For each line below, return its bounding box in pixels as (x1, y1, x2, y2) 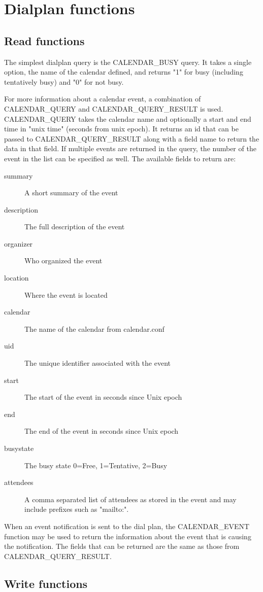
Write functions (4, 575, 88, 591)
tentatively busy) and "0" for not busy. (4, 76, 124, 87)
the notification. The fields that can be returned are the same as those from (4, 541, 240, 551)
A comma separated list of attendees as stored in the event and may (24, 494, 237, 504)
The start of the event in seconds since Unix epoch (24, 392, 182, 402)
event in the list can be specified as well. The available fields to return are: (4, 153, 236, 163)
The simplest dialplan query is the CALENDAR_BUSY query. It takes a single (4, 56, 252, 67)
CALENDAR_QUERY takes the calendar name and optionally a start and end (4, 113, 251, 124)
